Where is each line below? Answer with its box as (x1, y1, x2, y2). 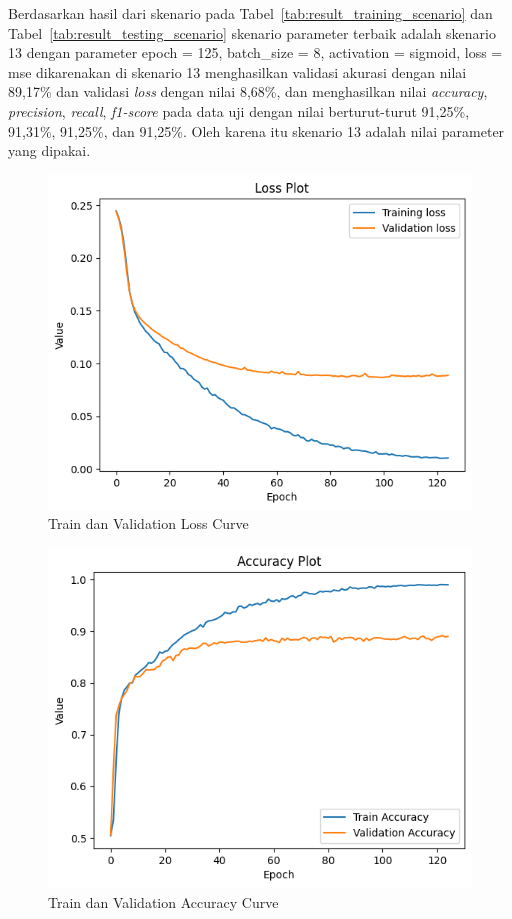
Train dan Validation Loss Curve (48, 513, 249, 534)
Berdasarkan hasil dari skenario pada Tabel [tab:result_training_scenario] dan (8, 3, 493, 23)
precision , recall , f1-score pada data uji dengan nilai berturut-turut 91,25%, (8, 100, 470, 121)
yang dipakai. (8, 140, 91, 161)
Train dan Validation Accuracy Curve (48, 891, 279, 912)
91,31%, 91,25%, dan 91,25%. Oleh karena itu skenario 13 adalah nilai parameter (8, 120, 505, 141)
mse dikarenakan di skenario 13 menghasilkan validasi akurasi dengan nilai (8, 61, 467, 82)
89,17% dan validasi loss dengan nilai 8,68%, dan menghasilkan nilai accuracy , (8, 81, 488, 102)
